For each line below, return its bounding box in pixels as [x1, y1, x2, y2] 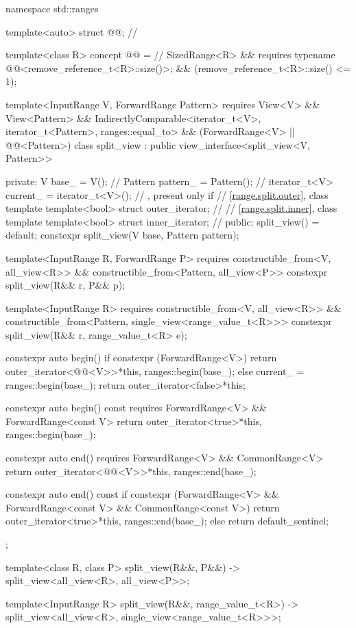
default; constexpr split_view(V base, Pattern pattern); [5, 228, 239, 242]
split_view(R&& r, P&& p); [5, 278, 125, 292]
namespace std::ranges [5, 1, 99, 15]
